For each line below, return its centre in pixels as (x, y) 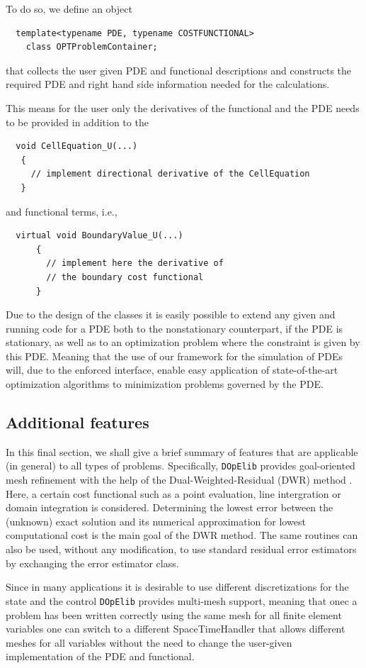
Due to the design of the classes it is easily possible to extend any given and (171, 314)
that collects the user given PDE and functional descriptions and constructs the (179, 70)
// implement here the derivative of (135, 263)
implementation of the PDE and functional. (100, 656)
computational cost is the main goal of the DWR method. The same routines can (182, 535)
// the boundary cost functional (125, 277)
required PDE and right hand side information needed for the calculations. (168, 84)
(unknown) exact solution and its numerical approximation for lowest (156, 521)
